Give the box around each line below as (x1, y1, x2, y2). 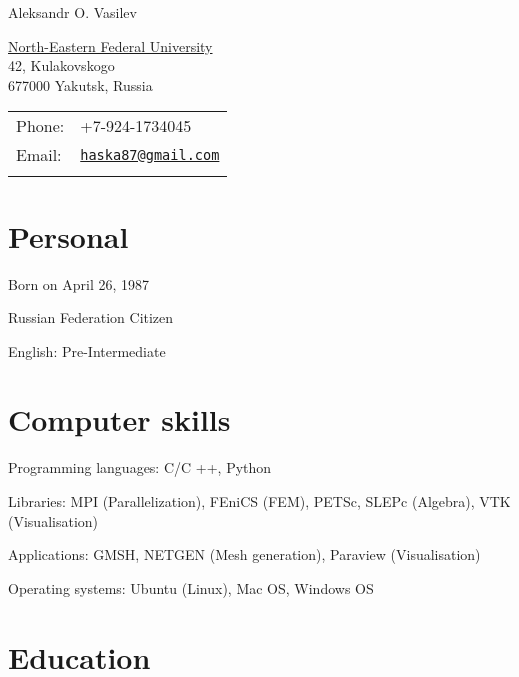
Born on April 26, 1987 (8, 273, 150, 294)
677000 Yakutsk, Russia (8, 74, 153, 95)
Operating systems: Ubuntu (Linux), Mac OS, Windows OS (8, 577, 374, 598)
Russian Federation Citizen (8, 307, 174, 328)
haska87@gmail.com (80, 146, 220, 163)
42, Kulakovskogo (8, 55, 115, 76)
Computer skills (8, 399, 231, 440)
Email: (16, 143, 62, 167)
